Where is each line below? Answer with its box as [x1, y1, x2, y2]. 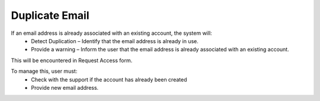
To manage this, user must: [11, 68, 78, 75]
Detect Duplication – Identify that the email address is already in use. [31, 37, 199, 44]
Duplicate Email [11, 9, 89, 22]
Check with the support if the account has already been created [31, 76, 187, 83]
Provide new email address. [31, 84, 99, 91]
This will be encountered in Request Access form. [11, 57, 133, 64]
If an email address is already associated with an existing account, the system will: [11, 30, 213, 37]
